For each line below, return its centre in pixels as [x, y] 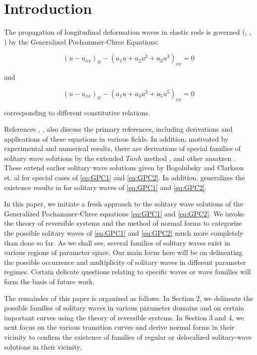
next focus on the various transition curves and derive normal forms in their [119, 327]
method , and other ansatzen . [190, 158]
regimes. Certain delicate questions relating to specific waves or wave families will [128, 272]
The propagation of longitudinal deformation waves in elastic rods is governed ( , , [128, 32]
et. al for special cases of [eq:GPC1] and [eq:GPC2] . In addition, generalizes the [125, 177]
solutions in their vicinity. [43, 346]
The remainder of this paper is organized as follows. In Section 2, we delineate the [128, 298]
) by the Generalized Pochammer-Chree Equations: [81, 41]
